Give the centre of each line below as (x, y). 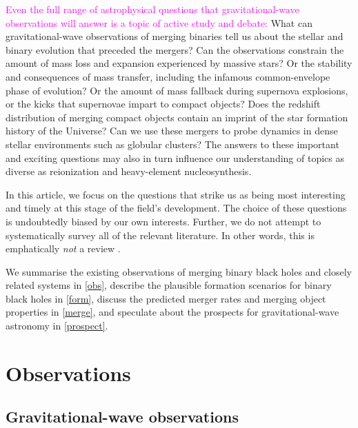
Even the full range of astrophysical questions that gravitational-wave (152, 9)
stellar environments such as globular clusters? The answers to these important (172, 144)
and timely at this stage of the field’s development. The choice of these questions (176, 208)
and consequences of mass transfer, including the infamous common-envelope (168, 76)
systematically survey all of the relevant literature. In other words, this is (160, 235)
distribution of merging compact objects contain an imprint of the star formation (177, 117)
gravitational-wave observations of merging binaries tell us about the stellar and (175, 36)
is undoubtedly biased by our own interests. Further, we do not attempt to (163, 221)
